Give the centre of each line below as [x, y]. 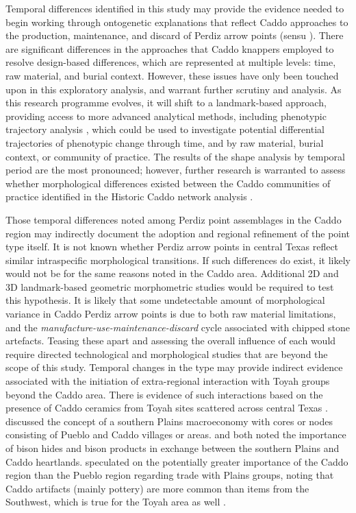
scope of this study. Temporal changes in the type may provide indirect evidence [174, 367]
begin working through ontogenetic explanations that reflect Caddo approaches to [177, 22]
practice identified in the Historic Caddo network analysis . [129, 196]
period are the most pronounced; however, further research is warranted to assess [176, 170]
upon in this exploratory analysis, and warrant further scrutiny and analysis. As [174, 89]
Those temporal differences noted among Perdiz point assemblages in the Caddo [174, 219]
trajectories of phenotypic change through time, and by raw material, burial [165, 142]
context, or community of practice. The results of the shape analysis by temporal [175, 156]
